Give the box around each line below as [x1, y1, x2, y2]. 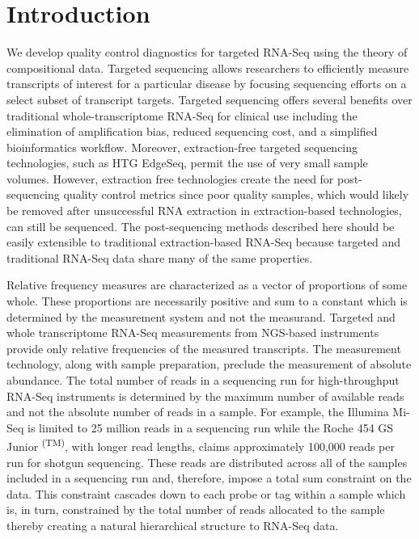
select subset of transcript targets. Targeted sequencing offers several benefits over [6, 91, 413, 107]
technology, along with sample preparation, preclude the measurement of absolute [6, 356, 412, 373]
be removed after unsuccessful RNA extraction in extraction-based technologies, [6, 202, 402, 219]
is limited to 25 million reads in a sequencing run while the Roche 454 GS [28, 419, 394, 436]
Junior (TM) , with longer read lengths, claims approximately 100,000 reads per [6, 436, 395, 455]
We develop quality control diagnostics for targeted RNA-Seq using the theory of [6, 44, 408, 61]
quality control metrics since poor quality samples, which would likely [63, 186, 409, 203]
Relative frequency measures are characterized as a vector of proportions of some [6, 276, 408, 293]
